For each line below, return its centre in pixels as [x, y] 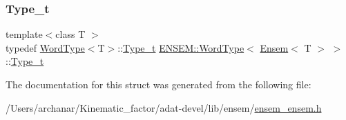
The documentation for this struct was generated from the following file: [158, 84]
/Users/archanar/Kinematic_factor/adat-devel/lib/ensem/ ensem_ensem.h [164, 107]
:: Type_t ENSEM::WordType [181, 47]
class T [70, 34]
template [24, 34]
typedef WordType [45, 47]
